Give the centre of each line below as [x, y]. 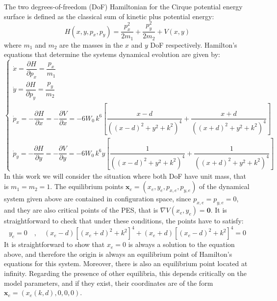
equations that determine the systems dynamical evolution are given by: [112, 54]
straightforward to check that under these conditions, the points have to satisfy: [124, 221]
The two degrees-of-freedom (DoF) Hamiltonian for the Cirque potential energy [123, 6]
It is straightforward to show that [54, 244]
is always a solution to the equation [181, 244]
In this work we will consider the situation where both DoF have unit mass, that [125, 176]
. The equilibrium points [87, 186]
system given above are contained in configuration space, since [98, 199]
